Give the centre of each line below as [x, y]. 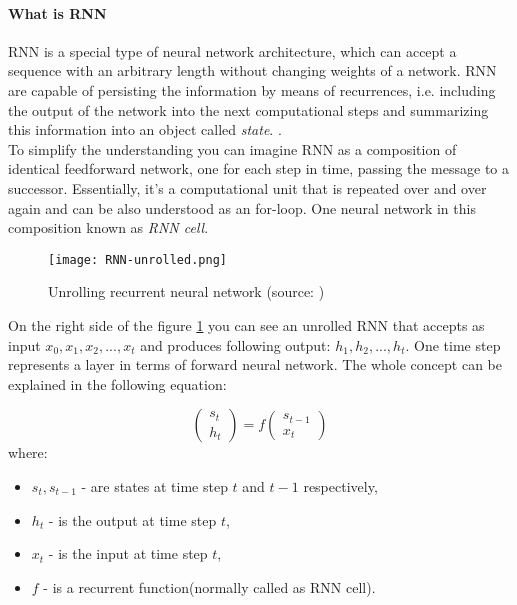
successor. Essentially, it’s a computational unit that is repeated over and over [247, 187]
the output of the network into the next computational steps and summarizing [248, 109]
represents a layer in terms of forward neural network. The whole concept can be [255, 364]
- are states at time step [154, 485]
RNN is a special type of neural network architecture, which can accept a [232, 50]
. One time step [453, 344]
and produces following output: [235, 344]
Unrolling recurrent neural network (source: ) [186, 291]
